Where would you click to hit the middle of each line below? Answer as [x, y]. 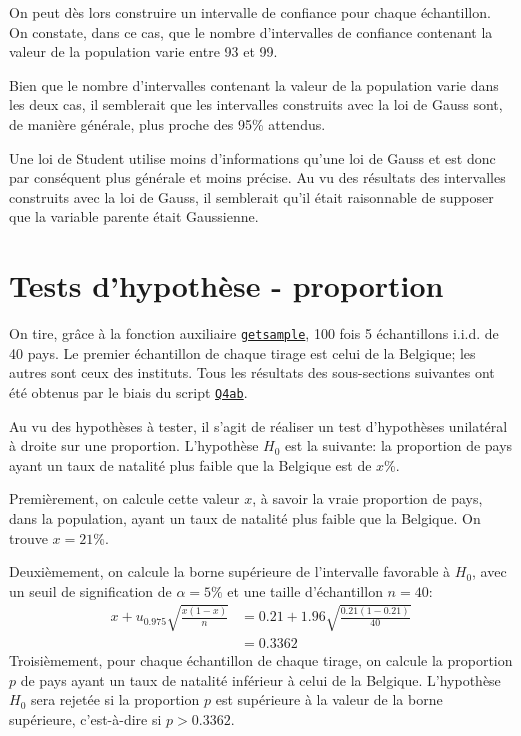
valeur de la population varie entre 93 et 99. [143, 51]
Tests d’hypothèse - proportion [226, 285]
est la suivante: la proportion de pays [399, 445]
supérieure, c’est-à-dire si [85, 718]
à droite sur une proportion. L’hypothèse [134, 445]
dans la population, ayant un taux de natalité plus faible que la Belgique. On [245, 517]
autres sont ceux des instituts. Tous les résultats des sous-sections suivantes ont [252, 372]
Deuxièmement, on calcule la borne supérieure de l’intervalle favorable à [230, 571]
